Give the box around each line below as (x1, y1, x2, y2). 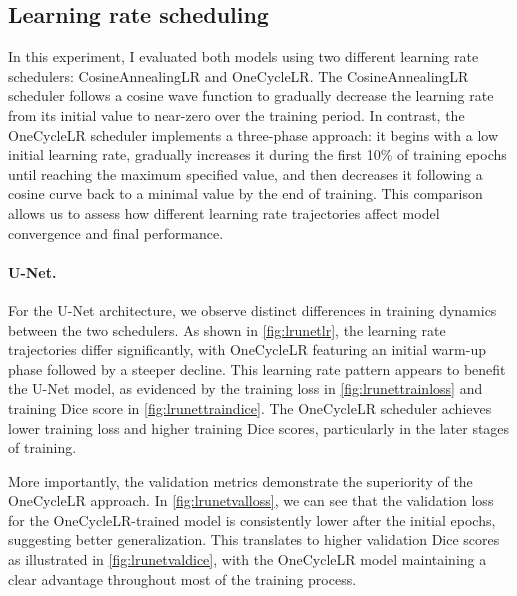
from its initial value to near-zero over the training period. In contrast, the (8, 104, 465, 125)
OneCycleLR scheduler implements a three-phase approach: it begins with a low (8, 124, 498, 145)
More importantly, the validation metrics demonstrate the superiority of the (8, 470, 473, 491)
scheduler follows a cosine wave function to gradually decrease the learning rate (8, 85, 494, 106)
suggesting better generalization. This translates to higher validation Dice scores (8, 529, 500, 550)
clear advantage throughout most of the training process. (8, 568, 357, 589)
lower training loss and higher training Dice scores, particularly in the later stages (8, 417, 510, 438)
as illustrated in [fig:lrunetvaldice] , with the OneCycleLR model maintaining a (8, 549, 487, 570)
